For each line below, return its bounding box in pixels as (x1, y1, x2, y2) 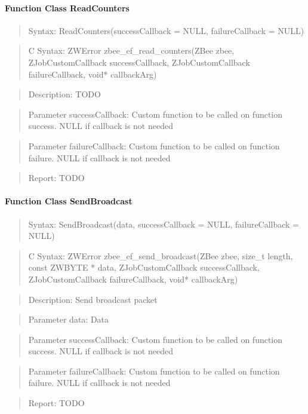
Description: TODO (28, 88, 101, 100)
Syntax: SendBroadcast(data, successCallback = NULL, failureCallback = (28, 217, 300, 230)
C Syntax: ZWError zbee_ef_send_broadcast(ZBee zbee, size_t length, (28, 249, 293, 262)
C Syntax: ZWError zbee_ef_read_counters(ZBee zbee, (28, 44, 235, 57)
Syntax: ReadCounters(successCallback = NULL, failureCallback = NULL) (28, 24, 304, 36)
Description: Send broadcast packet (28, 293, 158, 305)
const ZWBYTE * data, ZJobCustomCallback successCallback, (28, 261, 260, 274)
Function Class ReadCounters (5, 1, 130, 14)
